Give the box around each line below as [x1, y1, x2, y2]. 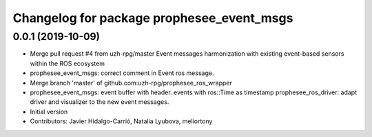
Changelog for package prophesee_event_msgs [12, 10, 293, 25]
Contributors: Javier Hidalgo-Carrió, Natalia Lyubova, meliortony [30, 117, 213, 125]
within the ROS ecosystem [30, 59, 105, 67]
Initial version [30, 107, 68, 116]
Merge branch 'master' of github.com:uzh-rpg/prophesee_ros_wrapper [30, 78, 232, 87]
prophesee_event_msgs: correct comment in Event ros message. [30, 69, 214, 77]
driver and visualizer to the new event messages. [30, 98, 169, 106]
